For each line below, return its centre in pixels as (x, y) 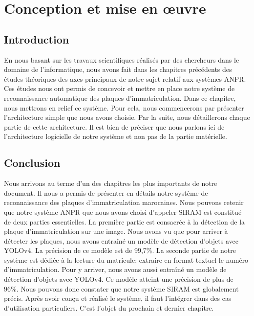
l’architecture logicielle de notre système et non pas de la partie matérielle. (116, 136)
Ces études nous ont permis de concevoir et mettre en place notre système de (119, 88)
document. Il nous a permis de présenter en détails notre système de (106, 192)
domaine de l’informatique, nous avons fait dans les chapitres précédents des (118, 69)
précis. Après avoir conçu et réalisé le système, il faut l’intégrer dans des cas (118, 298)
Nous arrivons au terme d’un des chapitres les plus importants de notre (111, 183)
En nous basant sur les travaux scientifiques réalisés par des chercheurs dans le (122, 59)
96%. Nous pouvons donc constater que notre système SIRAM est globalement (121, 288)
